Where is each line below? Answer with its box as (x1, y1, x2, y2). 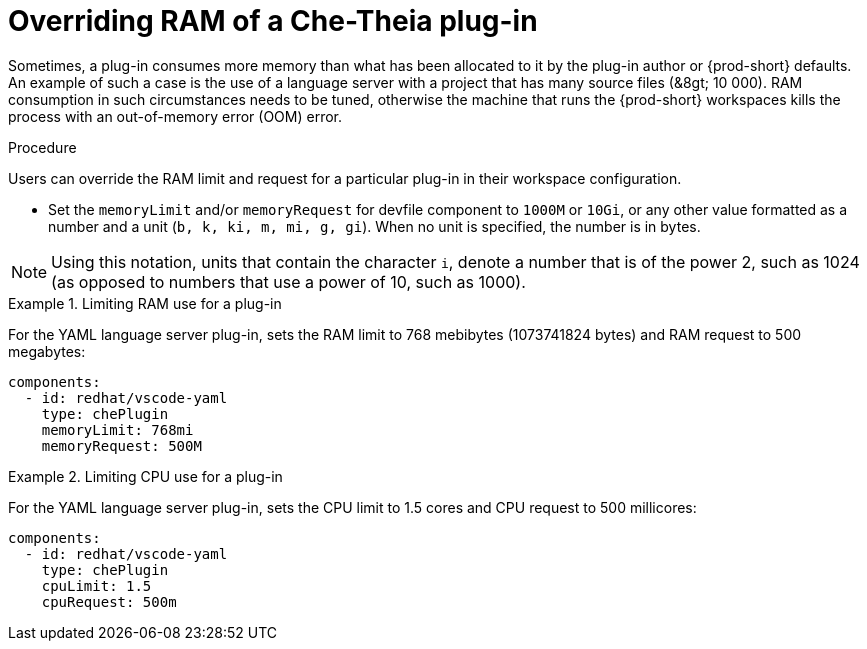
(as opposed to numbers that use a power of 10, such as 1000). (51, 271, 526, 292)
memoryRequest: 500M (41, 437, 202, 454)
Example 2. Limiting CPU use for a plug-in (8, 467, 283, 485)
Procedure (8, 138, 77, 156)
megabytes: (8, 342, 86, 360)
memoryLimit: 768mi (41, 421, 194, 438)
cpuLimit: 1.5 (41, 577, 152, 594)
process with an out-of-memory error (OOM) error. (8, 107, 343, 125)
